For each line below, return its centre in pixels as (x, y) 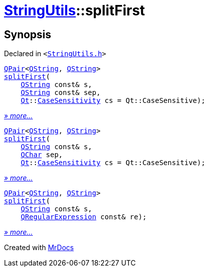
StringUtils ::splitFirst (75, 10)
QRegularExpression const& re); (84, 217)
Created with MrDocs (39, 248)
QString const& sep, (60, 93)
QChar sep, (42, 155)
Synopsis (28, 34)
